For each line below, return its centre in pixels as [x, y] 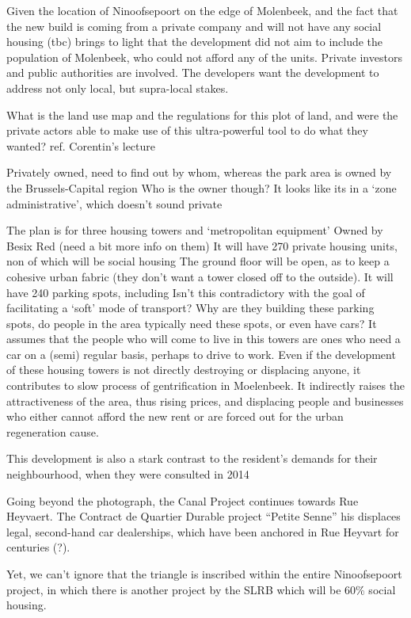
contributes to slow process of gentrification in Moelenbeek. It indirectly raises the [206, 385]
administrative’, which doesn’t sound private [114, 203]
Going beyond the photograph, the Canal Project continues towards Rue [183, 500]
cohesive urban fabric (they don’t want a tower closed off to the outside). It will [200, 276]
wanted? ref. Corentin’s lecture [81, 145]
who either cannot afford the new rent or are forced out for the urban [175, 416]
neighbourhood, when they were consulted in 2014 [128, 474]
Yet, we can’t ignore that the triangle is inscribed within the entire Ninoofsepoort [204, 574]
